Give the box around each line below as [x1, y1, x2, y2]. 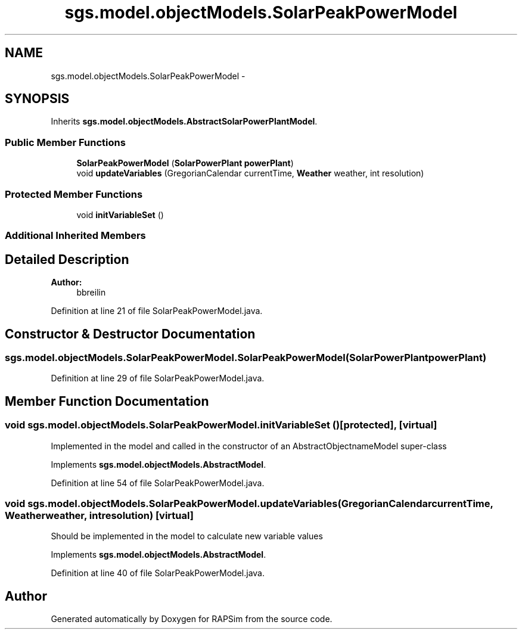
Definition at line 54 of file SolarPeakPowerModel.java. [51, 477, 265, 488]
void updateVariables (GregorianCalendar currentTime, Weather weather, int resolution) [76, 168, 424, 179]
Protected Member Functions [5, 188, 143, 200]
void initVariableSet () [76, 209, 164, 220]
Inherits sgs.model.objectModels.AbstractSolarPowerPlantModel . [51, 116, 318, 127]
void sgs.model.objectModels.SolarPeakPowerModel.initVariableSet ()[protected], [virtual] [5, 419, 437, 431]
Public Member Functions [5, 136, 126, 148]
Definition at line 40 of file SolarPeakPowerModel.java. [51, 568, 265, 579]
